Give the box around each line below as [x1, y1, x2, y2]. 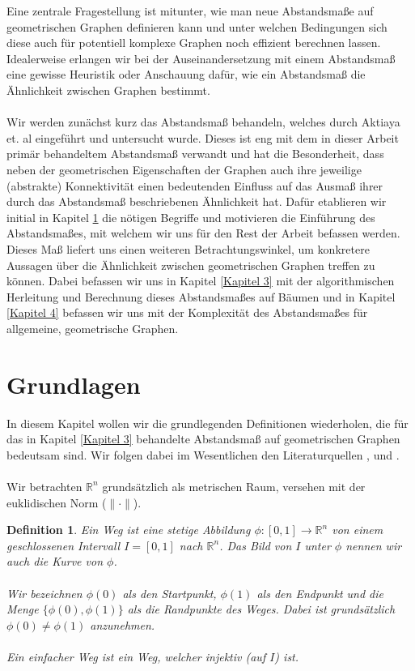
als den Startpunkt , [122, 584, 217, 601]
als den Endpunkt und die [256, 584, 384, 601]
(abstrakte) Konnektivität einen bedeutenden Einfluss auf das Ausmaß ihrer [6, 177, 383, 194]
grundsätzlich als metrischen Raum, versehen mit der [102, 477, 366, 494]
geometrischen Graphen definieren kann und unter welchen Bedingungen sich [6, 18, 387, 35]
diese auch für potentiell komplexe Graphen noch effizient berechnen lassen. [6, 34, 381, 51]
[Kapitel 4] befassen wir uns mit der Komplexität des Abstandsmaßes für [6, 304, 368, 321]
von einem [332, 521, 383, 538]
